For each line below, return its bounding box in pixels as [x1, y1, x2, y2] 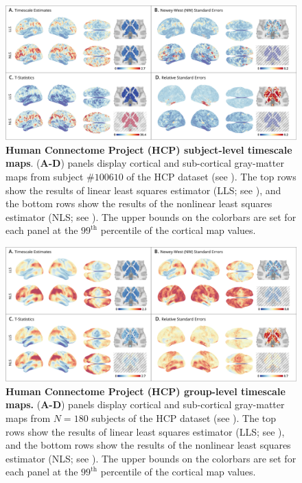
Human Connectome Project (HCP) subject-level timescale [5, 142, 292, 156]
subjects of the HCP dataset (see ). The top [91, 411, 277, 425]
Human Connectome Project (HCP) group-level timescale [5, 384, 286, 398]
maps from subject [5, 169, 84, 184]
